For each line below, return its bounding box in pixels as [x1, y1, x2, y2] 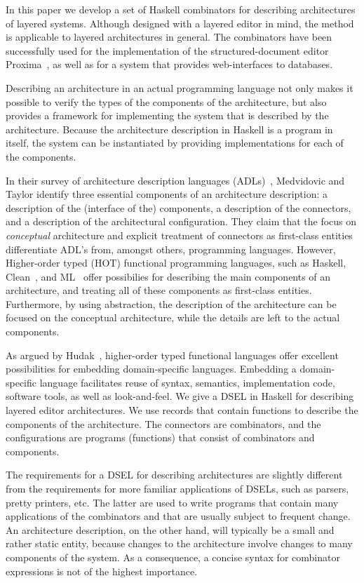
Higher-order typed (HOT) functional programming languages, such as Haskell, [6, 255, 346, 270]
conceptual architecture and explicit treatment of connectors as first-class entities [6, 227, 353, 242]
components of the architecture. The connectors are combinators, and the [6, 416, 321, 431]
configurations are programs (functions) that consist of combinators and [6, 430, 315, 445]
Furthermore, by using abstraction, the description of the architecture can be [6, 296, 337, 311]
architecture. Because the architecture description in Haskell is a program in [6, 121, 333, 136]
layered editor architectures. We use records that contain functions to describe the [6, 403, 358, 417]
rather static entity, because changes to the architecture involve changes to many [6, 536, 353, 551]
